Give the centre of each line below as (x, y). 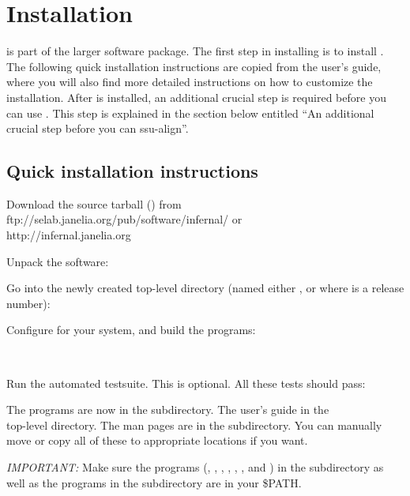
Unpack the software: (58, 261)
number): (28, 303)
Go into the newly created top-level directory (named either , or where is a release (205, 288)
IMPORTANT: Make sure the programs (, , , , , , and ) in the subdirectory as (195, 467)
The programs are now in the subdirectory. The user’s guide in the (168, 410)
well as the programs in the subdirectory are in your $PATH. (154, 482)
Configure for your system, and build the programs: (131, 330)
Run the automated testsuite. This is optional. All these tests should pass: (186, 383)
